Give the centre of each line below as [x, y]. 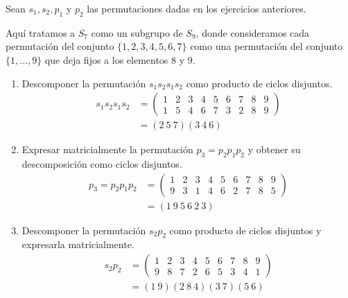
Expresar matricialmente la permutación [107, 149]
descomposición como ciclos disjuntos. [102, 164]
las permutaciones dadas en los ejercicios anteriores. [197, 8]
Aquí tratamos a [41, 32]
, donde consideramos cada [253, 32]
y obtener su [274, 149]
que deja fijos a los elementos [106, 59]
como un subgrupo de [137, 32]
